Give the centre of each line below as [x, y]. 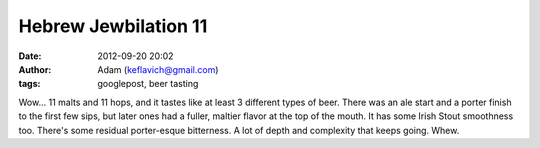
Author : [35, 69]
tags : [29, 84]
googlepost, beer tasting [148, 84]
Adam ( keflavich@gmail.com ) [158, 69]
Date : [30, 56]
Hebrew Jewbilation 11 [113, 26]
